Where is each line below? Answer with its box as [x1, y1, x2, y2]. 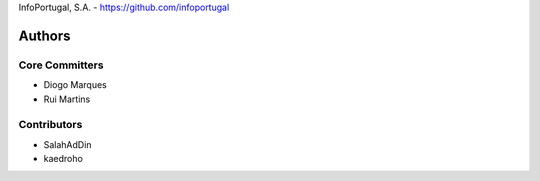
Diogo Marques [43, 79, 107, 91]
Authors [18, 27, 71, 44]
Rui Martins [43, 93, 91, 105]
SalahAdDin [43, 138, 92, 150]
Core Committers [18, 58, 104, 72]
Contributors [18, 118, 83, 132]
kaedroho [43, 153, 84, 165]
